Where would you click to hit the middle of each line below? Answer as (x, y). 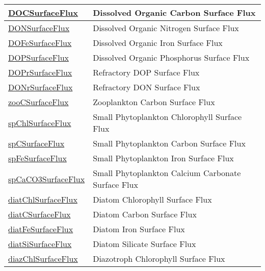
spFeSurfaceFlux (37, 158)
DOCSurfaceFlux (43, 13)
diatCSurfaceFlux (39, 214)
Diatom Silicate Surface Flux (144, 244)
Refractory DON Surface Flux (147, 87)
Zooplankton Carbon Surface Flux (154, 102)
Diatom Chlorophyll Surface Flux (152, 199)
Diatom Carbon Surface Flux (145, 214)
